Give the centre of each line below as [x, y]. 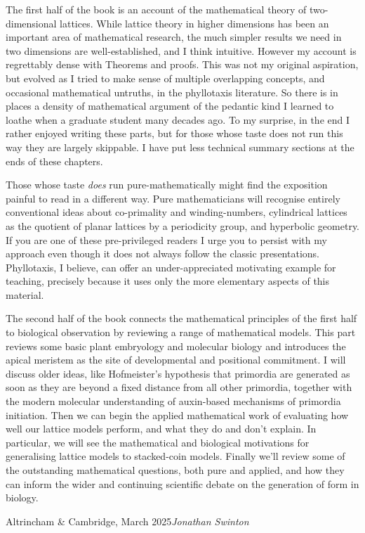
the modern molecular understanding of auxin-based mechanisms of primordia [173, 401]
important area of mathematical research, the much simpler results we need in [174, 37]
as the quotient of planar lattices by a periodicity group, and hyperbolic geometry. [183, 225]
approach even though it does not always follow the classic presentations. [162, 253]
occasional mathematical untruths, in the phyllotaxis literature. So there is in [172, 92]
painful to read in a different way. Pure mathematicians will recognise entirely [173, 198]
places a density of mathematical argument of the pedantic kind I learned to [170, 106]
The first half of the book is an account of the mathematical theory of [156, 9]
